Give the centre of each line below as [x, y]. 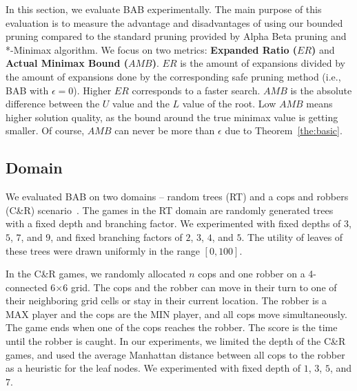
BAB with [27, 90]
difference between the [53, 104]
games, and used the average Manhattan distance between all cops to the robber [175, 354]
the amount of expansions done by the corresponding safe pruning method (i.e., [173, 76]
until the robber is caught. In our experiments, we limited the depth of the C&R [176, 341]
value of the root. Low [229, 104]
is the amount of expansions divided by [263, 63]
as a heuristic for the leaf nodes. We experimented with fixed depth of [153, 368]
